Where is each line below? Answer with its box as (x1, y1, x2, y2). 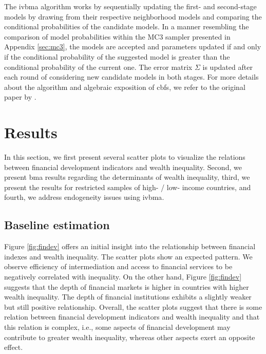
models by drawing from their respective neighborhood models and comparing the (4, 11, 262, 22)
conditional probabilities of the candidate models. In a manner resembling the (4, 21, 249, 32)
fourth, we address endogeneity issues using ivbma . (4, 192, 164, 202)
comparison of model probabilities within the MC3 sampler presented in (4, 31, 231, 42)
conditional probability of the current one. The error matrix (4, 61, 193, 72)
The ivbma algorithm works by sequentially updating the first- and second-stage (4, 1, 257, 11)
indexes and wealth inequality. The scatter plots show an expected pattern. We (4, 251, 253, 262)
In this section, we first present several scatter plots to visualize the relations (4, 152, 245, 162)
